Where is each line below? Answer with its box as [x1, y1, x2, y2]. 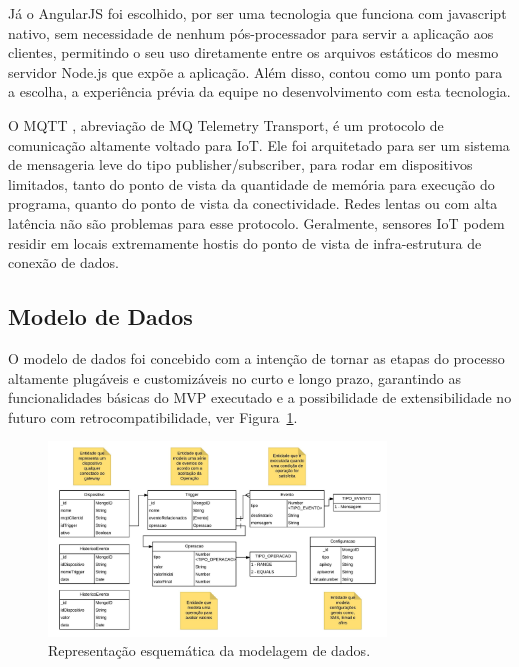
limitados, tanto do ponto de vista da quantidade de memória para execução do [8, 173, 495, 194]
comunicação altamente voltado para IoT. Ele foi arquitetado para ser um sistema [8, 134, 510, 155]
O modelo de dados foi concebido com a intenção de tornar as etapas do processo [8, 347, 505, 368]
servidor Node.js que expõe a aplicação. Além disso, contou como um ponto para [8, 61, 503, 82]
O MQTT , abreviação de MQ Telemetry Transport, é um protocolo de [8, 114, 444, 135]
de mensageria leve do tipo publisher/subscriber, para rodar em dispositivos [8, 154, 473, 175]
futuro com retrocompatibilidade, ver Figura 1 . [8, 406, 298, 427]
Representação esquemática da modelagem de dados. [48, 640, 371, 661]
